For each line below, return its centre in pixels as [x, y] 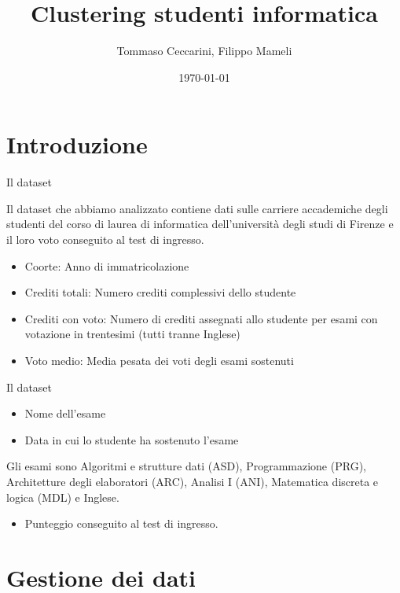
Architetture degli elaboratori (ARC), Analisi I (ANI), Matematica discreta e [193, 481]
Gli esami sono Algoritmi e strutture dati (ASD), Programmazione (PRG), [186, 466]
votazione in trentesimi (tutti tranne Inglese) [132, 334]
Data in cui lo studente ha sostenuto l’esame [132, 439]
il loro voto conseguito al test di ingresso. [105, 239]
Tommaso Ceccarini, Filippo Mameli [204, 51]
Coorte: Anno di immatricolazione [107, 265]
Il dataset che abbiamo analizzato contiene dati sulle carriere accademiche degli [197, 208]
